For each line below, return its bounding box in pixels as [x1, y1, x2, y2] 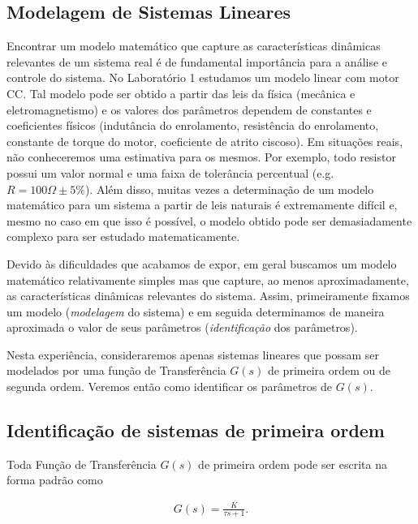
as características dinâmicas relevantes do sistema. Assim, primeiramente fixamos [6, 287, 410, 304]
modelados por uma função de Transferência [6, 362, 226, 379]
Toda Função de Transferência [6, 455, 157, 472]
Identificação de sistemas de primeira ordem [6, 418, 385, 443]
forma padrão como [6, 471, 103, 488]
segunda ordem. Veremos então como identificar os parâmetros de [6, 378, 333, 395]
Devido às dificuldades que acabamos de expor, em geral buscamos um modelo [6, 255, 397, 272]
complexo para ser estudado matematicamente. [6, 228, 240, 245]
